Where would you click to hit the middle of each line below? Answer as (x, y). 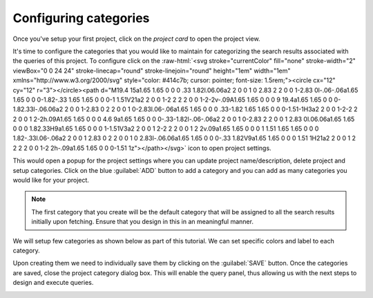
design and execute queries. (53, 283)
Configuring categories (81, 18)
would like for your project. (51, 180)
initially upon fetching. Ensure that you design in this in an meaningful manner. (142, 222)
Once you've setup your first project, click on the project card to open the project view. (136, 39)
